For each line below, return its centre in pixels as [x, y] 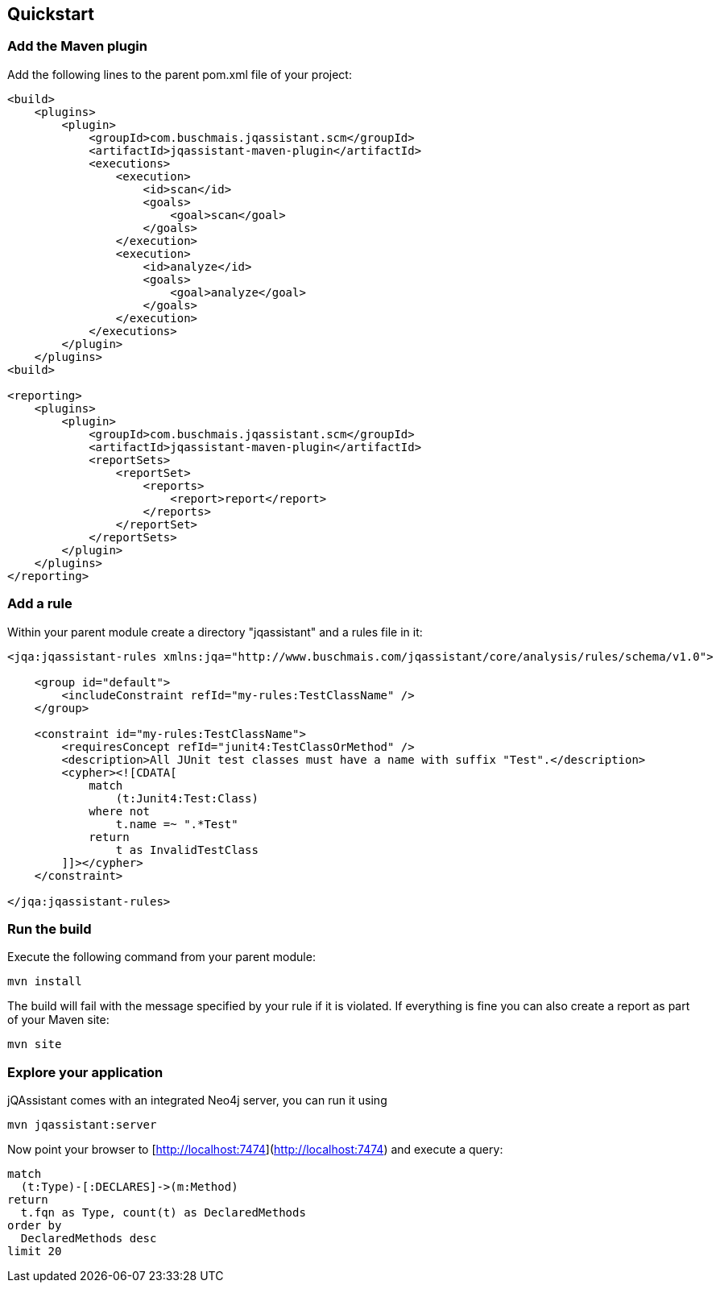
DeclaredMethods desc [89, 1239]
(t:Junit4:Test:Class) [187, 798]
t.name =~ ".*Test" [177, 824]
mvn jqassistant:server [82, 1125]
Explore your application [85, 1072]
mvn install [45, 982]
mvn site [35, 1044]
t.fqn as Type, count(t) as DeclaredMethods [163, 1213]
